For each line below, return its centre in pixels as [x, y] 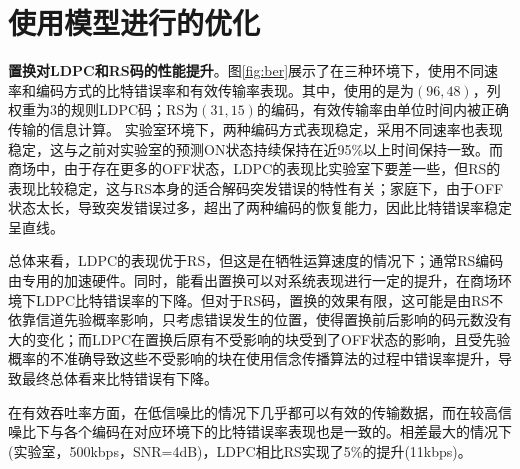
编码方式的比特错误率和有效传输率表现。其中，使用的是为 [224, 89]
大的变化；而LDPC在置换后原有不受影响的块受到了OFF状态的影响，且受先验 [259, 338]
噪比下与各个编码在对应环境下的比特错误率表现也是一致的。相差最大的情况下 [260, 431]
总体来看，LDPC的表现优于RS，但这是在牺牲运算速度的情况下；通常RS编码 [256, 260]
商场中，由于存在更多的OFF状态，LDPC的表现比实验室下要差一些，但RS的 [254, 168]
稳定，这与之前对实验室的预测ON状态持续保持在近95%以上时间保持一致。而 [256, 148]
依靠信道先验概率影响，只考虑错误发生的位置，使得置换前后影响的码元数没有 [260, 319]
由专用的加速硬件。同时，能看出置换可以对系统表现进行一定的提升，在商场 [253, 280]
